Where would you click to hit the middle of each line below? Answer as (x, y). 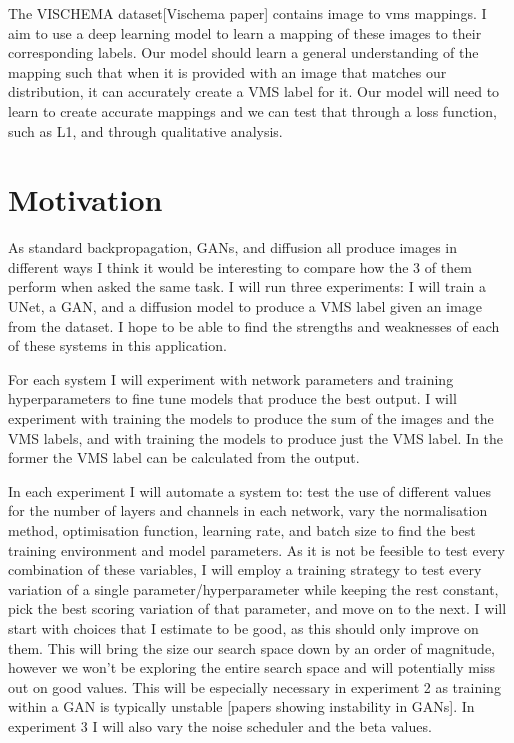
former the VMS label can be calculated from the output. (184, 457)
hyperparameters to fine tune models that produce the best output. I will (232, 398)
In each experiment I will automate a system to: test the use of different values (249, 490)
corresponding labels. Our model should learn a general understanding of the (243, 52)
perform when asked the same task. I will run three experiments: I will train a (247, 286)
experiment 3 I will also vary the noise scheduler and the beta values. (220, 725)
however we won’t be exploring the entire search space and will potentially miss (251, 667)
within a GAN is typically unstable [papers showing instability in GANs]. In (241, 706)
